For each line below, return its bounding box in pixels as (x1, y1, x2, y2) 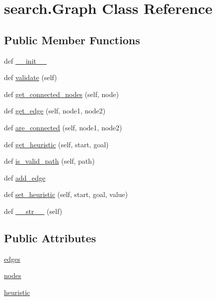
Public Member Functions (4, 32, 140, 47)
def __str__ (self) (4, 205, 63, 216)
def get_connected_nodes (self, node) (4, 89, 119, 99)
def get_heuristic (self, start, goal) (4, 139, 109, 149)
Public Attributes (4, 230, 96, 245)
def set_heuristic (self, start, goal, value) (4, 189, 128, 200)
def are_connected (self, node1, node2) (4, 122, 122, 132)
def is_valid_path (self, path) (4, 156, 95, 166)
